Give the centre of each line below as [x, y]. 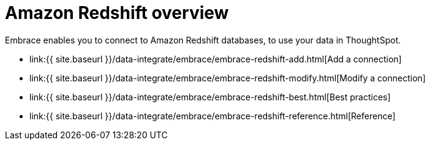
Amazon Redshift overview [117, 13]
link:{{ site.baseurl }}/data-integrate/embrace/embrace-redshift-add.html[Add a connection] [216, 59]
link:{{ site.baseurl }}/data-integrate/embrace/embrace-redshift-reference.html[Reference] [213, 116]
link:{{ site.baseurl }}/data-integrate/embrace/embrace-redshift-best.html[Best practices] [210, 97]
